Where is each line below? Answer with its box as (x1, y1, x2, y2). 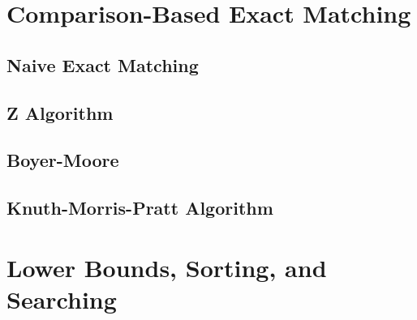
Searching (6, 282, 117, 315)
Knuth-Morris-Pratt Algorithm (6, 195, 273, 220)
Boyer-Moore (6, 147, 119, 173)
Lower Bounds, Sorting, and (6, 250, 327, 284)
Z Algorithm (6, 100, 114, 125)
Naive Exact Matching (6, 52, 199, 77)
